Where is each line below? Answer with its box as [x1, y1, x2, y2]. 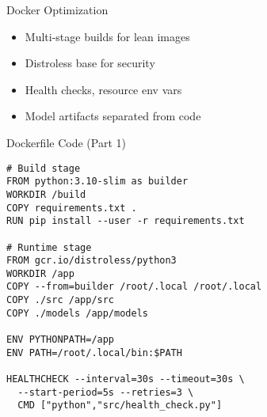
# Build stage [6, 162, 81, 174]
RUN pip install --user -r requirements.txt [6, 215, 245, 227]
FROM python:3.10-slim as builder [6, 176, 189, 188]
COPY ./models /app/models [6, 307, 148, 319]
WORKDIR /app [6, 267, 74, 279]
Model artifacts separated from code [25, 108, 201, 124]
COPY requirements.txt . [6, 202, 137, 214]
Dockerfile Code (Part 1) [6, 134, 126, 150]
